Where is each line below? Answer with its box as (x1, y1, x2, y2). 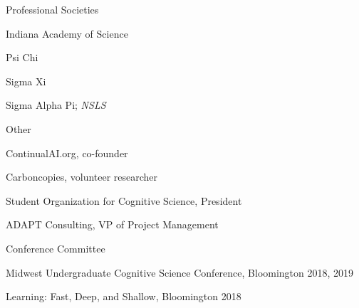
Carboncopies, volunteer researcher (6, 169, 158, 184)
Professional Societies (6, 2, 99, 16)
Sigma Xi (6, 73, 46, 88)
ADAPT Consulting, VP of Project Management (6, 217, 219, 232)
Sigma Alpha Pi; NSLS (6, 97, 106, 112)
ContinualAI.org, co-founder (6, 145, 128, 160)
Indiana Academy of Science (6, 26, 128, 41)
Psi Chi (6, 50, 38, 65)
